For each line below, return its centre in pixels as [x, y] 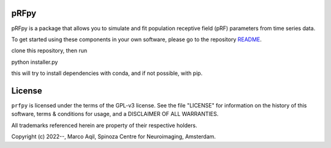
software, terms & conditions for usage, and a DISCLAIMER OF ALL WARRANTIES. [115, 114]
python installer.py [35, 62]
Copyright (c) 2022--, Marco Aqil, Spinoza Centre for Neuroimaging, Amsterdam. [114, 137]
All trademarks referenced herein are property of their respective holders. [104, 125]
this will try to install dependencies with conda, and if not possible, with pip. [107, 73]
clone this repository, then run [49, 51]
